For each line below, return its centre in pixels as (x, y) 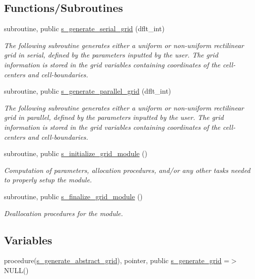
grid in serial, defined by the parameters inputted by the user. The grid (111, 55)
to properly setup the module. (48, 180)
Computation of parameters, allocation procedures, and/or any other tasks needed (127, 170)
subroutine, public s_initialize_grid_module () (76, 153)
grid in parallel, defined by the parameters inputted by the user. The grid (114, 117)
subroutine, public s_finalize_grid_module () (73, 196)
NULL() (16, 270)
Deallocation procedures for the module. (64, 213)
